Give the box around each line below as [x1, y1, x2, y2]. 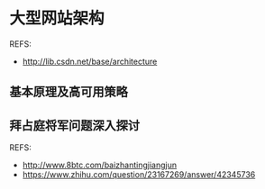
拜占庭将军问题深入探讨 [9, 118, 140, 133]
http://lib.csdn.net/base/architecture [22, 56, 158, 67]
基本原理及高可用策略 [9, 85, 128, 100]
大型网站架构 [9, 8, 105, 29]
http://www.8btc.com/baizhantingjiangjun [22, 159, 178, 171]
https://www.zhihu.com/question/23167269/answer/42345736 [22, 169, 256, 180]
